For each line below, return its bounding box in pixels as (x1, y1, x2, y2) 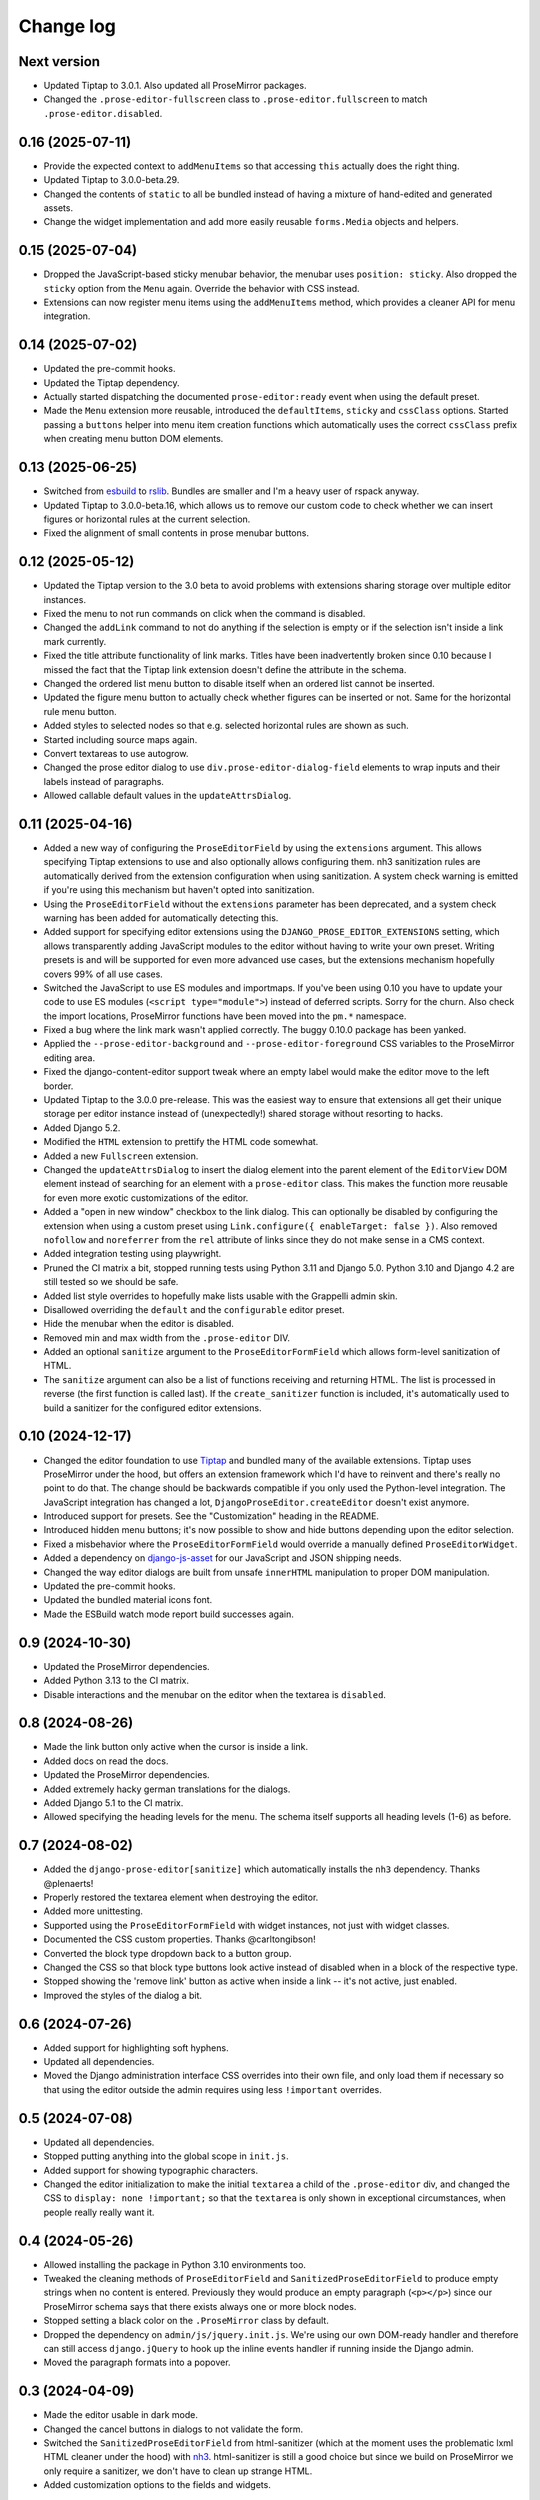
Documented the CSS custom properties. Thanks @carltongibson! (43, 1933, 316, 1945)
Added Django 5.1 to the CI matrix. (43, 1796, 184, 1809)
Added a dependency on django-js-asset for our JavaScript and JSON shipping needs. (43, 1552, 402, 1564)
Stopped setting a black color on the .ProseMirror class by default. (43, 2315, 329, 2327)
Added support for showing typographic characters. (43, 2164, 259, 2176)
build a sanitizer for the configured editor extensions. (43, 1401, 262, 1414)
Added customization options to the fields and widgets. (43, 2479, 272, 2491)
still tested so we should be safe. (43, 1276, 179, 1288)
